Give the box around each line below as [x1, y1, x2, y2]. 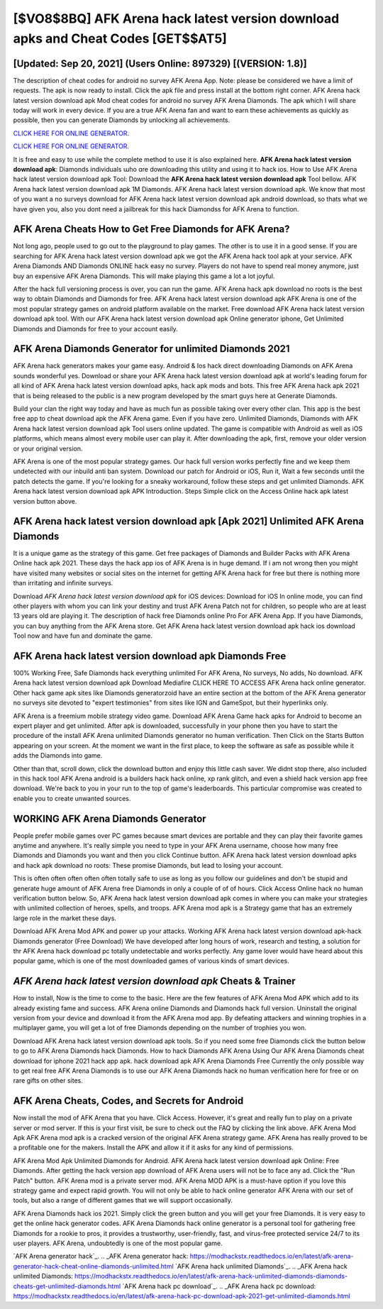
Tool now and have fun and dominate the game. [13, 631, 152, 640]
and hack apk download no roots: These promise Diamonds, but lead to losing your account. [13, 861, 284, 869]
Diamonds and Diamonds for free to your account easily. [13, 324, 179, 333]
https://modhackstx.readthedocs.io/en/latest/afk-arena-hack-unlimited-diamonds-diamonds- [74, 1272, 348, 1281]
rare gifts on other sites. [13, 1076, 83, 1085]
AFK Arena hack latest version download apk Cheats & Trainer [13, 976, 296, 988]
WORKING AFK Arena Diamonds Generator [13, 812, 206, 824]
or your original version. [13, 444, 83, 453]
